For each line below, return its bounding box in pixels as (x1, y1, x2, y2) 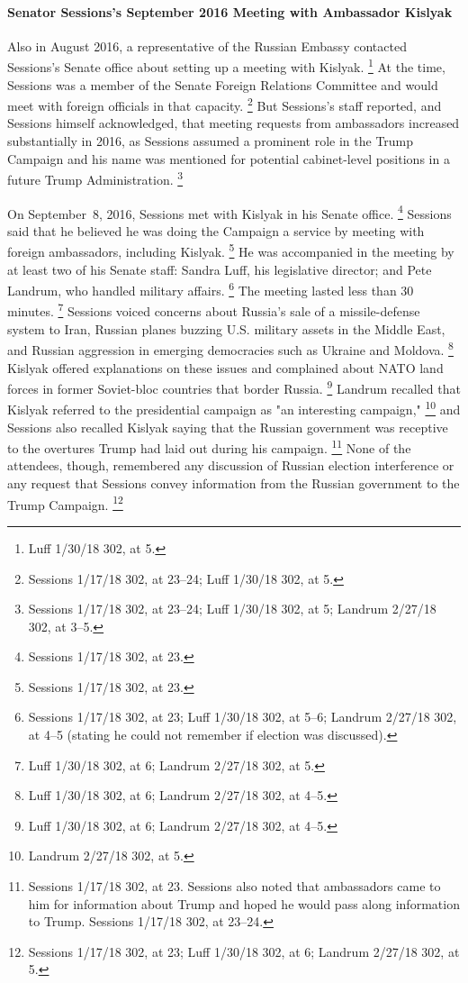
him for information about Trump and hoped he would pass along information (28, 894, 460, 913)
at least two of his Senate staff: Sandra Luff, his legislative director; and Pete (7, 259, 432, 278)
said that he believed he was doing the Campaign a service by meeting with (7, 221, 425, 240)
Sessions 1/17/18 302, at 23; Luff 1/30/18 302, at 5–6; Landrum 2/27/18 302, (28, 707, 457, 726)
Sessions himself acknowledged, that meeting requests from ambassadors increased (7, 114, 460, 132)
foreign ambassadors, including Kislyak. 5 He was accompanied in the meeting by (7, 240, 454, 261)
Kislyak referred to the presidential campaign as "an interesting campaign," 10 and (7, 397, 461, 419)
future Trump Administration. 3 (7, 168, 184, 188)
